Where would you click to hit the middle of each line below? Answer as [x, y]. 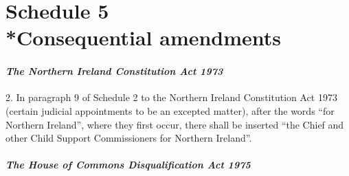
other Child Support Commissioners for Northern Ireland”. [129, 138]
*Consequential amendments [144, 37]
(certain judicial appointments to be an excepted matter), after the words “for [170, 110]
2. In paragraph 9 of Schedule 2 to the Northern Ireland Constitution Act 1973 [171, 97]
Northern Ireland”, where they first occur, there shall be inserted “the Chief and [175, 124]
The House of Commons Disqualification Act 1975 [128, 165]
